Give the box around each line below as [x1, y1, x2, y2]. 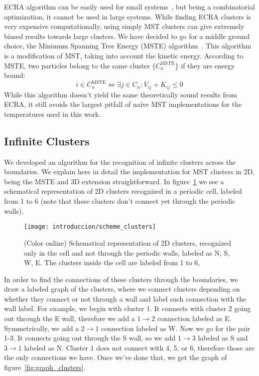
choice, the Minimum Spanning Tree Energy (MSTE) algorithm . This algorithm [4, 40, 252, 51]
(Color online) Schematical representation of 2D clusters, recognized [24, 237, 231, 248]
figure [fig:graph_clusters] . [4, 362, 86, 373]
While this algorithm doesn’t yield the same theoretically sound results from [4, 89, 237, 99]
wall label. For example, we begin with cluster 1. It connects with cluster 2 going [4, 303, 251, 314]
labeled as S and [198, 333, 248, 343]
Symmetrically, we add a [4, 323, 79, 333]
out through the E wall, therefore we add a [4, 313, 135, 324]
